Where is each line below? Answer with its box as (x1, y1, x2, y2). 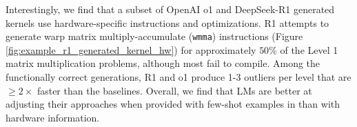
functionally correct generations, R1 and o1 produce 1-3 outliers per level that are (6, 70, 351, 84)
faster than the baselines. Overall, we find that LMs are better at (37, 83, 312, 97)
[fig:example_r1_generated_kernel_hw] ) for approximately (6, 42, 256, 57)
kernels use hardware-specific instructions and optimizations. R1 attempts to (6, 15, 329, 30)
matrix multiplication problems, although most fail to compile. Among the (6, 56, 320, 70)
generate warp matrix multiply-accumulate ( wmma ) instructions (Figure (6, 29, 303, 43)
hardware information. (6, 110, 100, 124)
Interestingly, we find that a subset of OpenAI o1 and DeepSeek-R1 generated (6, 2, 335, 16)
